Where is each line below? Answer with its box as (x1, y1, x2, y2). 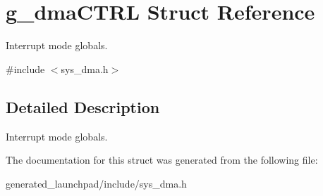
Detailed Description (6, 96, 160, 117)
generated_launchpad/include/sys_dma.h (6, 176, 187, 190)
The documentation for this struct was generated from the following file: (6, 152, 318, 167)
